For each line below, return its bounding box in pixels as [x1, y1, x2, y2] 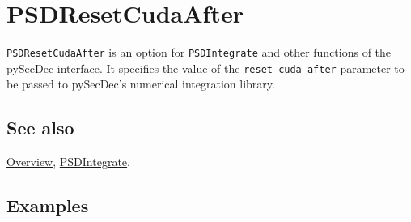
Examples [6, 193, 89, 218]
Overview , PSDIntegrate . [6, 153, 130, 170]
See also [6, 115, 74, 140]
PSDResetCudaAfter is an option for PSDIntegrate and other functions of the [6, 44, 392, 61]
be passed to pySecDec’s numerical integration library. [6, 75, 275, 92]
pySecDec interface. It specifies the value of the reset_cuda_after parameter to [6, 59, 405, 76]
